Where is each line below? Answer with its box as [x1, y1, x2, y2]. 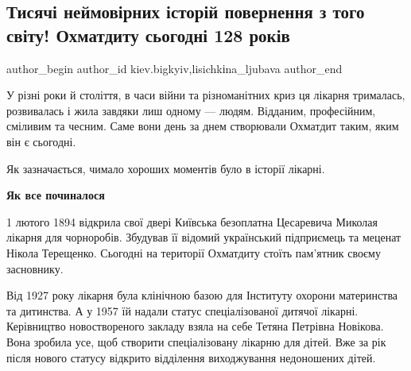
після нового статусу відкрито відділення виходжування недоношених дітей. [6, 349, 376, 365]
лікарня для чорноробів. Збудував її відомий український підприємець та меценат [6, 229, 401, 245]
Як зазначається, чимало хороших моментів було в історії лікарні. [6, 160, 325, 176]
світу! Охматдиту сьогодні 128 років [6, 22, 290, 47]
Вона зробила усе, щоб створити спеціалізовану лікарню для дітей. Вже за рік [6, 333, 386, 350]
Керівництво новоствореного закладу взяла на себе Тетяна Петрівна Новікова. [6, 318, 384, 334]
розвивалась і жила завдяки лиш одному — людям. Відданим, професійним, [6, 102, 376, 118]
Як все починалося [6, 187, 105, 203]
